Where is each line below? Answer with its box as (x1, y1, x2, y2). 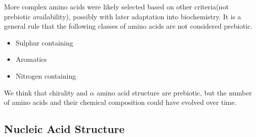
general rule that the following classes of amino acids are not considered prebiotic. (4, 21, 253, 31)
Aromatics (15, 54, 47, 64)
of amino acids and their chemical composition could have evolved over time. (4, 97, 237, 107)
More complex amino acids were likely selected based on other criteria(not (4, 1, 229, 11)
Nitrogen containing (15, 70, 76, 81)
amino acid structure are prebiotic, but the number (97, 87, 252, 97)
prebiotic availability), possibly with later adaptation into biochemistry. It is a (4, 11, 241, 21)
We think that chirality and (4, 87, 88, 97)
